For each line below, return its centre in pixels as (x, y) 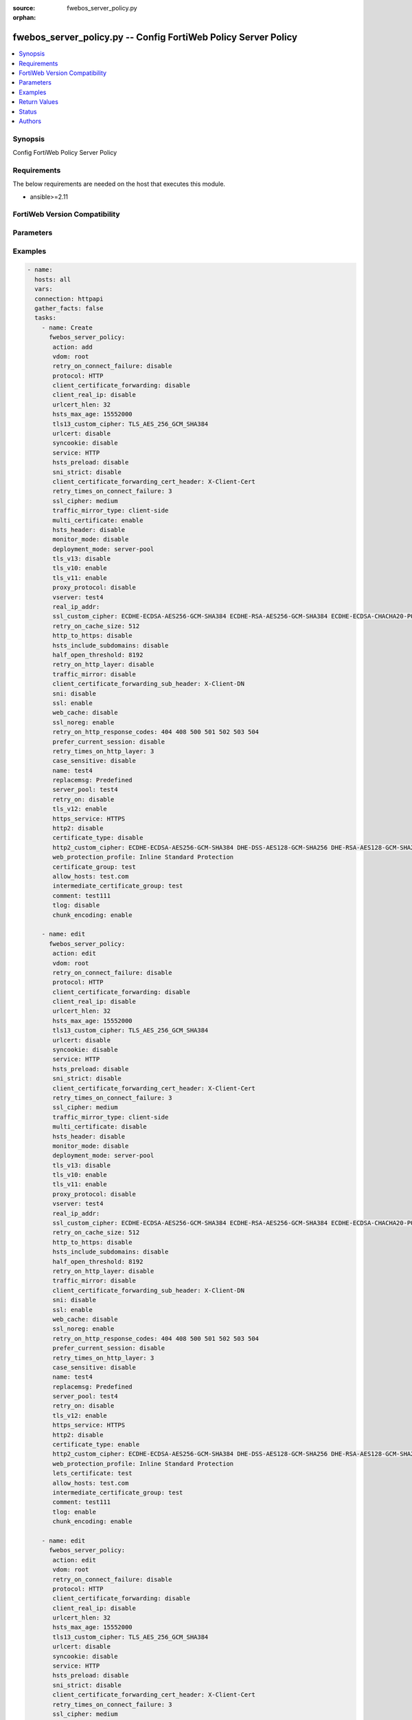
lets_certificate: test (93, 1473)
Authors (30, 121)
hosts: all (53, 279)
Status (28, 111)
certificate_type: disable (98, 838)
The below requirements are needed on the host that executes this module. (119, 184)
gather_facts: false (69, 308)
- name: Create (67, 327)
